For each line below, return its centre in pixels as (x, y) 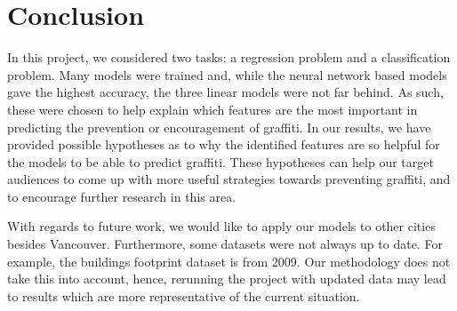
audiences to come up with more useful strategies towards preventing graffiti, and (229, 179)
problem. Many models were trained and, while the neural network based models (227, 74)
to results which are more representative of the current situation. (184, 295)
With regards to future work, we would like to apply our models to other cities (221, 226)
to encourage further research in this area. (122, 196)
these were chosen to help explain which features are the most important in (212, 109)
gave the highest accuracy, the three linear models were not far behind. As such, (225, 92)
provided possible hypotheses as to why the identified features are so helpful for (224, 144)
